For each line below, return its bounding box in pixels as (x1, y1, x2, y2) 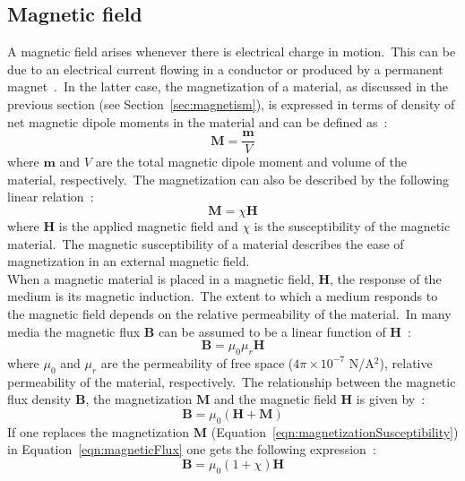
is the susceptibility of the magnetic (254, 217, 451, 236)
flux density (7, 390, 72, 408)
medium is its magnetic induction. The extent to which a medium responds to (7, 287, 438, 305)
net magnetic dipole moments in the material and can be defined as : (7, 112, 388, 131)
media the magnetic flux (7, 322, 141, 340)
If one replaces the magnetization (7, 422, 190, 441)
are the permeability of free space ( (100, 353, 294, 372)
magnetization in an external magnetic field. (7, 252, 250, 271)
